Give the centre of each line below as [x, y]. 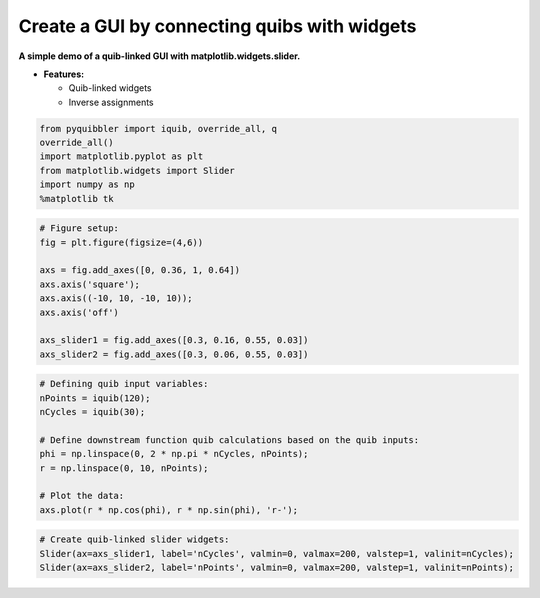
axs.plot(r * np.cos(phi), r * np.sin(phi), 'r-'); [169, 509]
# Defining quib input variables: [124, 384]
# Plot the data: [82, 496]
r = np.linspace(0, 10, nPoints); [124, 468]
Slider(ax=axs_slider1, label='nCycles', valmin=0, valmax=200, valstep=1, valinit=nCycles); [277, 553]
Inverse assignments [111, 102]
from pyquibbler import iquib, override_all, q [158, 128]
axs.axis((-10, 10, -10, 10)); [116, 298]
